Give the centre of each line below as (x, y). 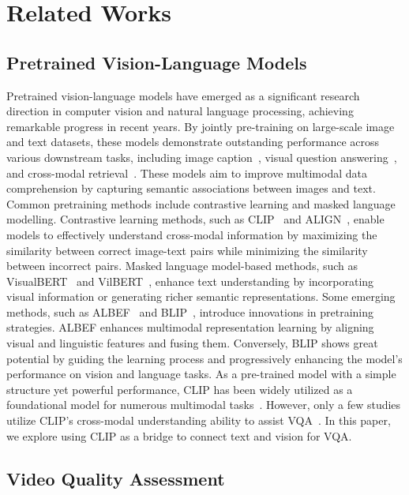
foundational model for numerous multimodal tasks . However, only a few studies (204, 405)
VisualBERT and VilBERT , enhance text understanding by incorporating (190, 281)
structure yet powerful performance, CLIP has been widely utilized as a (180, 389)
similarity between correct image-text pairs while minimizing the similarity (187, 250)
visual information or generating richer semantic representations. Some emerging (201, 296)
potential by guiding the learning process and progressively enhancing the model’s (204, 358)
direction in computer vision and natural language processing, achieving (180, 111)
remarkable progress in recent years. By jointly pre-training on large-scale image (201, 126)
